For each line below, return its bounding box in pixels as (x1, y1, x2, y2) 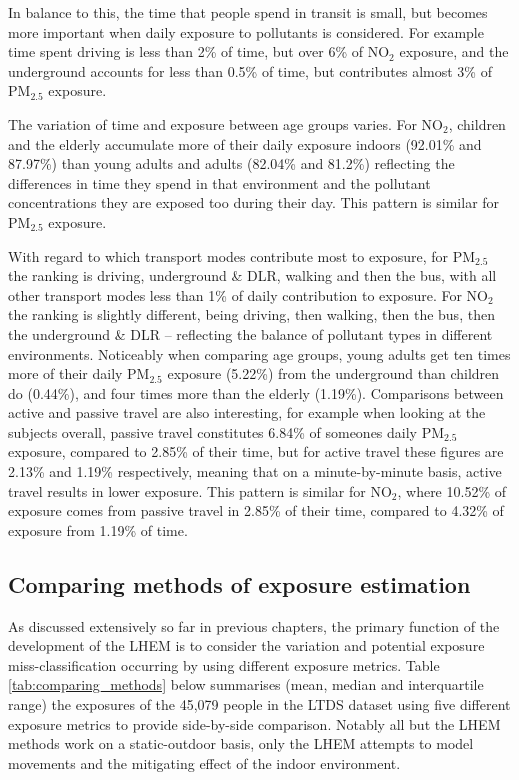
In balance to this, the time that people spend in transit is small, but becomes (8, 2, 488, 22)
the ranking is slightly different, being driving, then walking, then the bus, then (8, 304, 495, 325)
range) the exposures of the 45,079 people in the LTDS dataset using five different (8, 694, 511, 715)
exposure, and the (399, 41, 509, 62)
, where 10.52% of (397, 480, 506, 501)
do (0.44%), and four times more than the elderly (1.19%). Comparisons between (8, 382, 504, 403)
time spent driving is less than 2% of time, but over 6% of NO (8, 41, 390, 62)
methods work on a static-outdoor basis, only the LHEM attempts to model (8, 733, 474, 754)
